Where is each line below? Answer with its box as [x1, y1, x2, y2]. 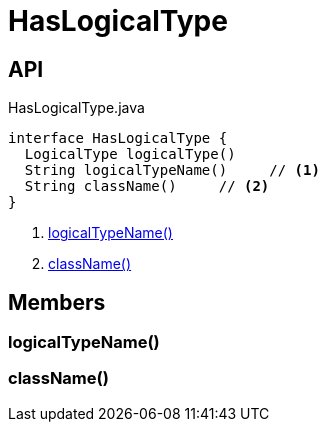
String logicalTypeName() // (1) [24, 162, 320, 179]
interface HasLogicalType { [8, 130, 228, 147]
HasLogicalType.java [8, 99, 145, 117]
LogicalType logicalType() [24, 146, 236, 163]
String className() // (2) [24, 178, 270, 195]
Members [8, 289, 106, 315]
